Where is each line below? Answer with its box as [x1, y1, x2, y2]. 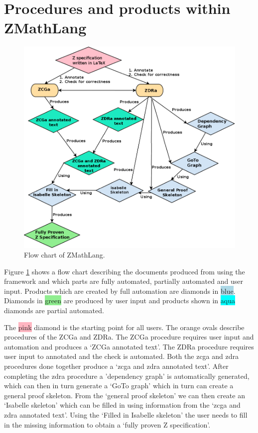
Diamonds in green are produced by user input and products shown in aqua [4, 295, 235, 306]
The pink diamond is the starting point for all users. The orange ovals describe [4, 322, 245, 332]
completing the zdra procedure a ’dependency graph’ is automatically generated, [4, 370, 250, 381]
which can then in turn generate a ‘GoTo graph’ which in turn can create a [4, 380, 234, 391]
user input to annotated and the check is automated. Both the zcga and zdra [4, 351, 239, 361]
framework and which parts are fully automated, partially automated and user [4, 276, 243, 286]
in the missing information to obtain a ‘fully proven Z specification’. [4, 419, 211, 430]
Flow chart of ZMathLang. [24, 250, 105, 260]
